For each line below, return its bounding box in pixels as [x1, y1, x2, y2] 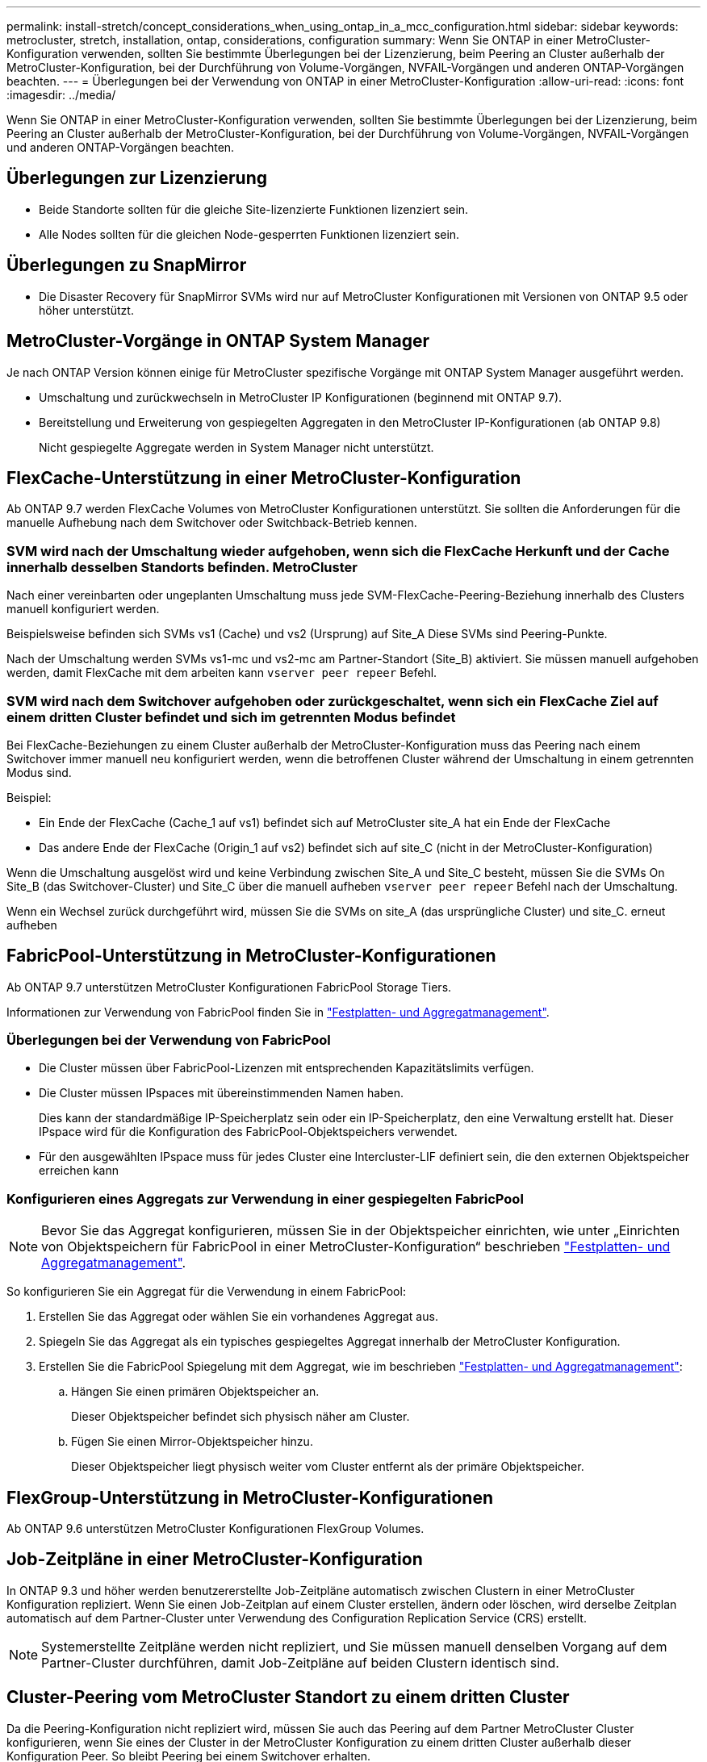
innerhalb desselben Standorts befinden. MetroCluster [6, 558, 358, 575]
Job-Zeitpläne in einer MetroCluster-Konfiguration [6, 1549, 423, 1570]
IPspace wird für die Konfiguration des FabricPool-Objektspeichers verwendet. [39, 1125, 458, 1139]
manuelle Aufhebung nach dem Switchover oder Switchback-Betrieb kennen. [6, 516, 417, 530]
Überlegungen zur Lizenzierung [6, 168, 268, 189]
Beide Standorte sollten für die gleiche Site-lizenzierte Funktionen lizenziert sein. [39, 202, 469, 216]
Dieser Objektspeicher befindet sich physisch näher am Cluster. [71, 1409, 410, 1424]
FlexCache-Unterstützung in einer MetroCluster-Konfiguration [6, 467, 521, 488]
